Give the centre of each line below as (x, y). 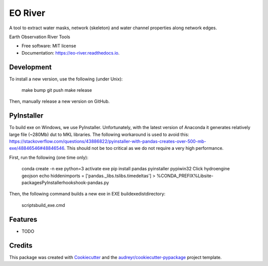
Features (23, 219)
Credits (21, 245)
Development (31, 67)
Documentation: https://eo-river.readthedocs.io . (71, 53)
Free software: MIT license (49, 46)
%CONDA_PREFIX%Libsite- (185, 176)
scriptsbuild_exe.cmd (43, 205)
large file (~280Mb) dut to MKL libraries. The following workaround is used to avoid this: (99, 134)
